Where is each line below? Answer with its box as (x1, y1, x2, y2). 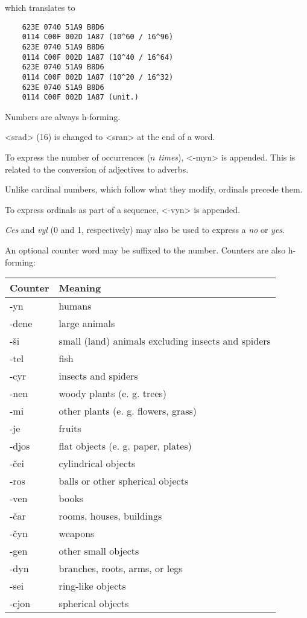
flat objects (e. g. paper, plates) (59, 439, 192, 453)
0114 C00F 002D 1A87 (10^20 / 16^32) (22, 72, 174, 81)
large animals (59, 316, 115, 331)
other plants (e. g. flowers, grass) (59, 404, 197, 418)
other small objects (59, 544, 139, 558)
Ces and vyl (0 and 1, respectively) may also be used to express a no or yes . (5, 223, 285, 236)
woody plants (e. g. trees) (59, 386, 167, 401)
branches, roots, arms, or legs (59, 561, 183, 576)
